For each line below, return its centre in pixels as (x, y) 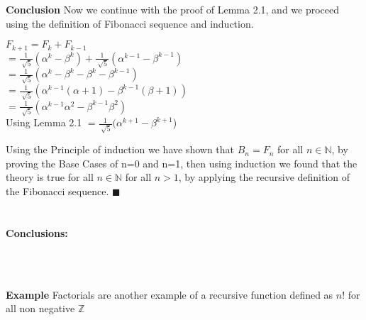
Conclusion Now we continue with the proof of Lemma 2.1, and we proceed (173, 9)
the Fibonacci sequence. (57, 191)
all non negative (40, 308)
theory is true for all (50, 177)
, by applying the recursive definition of (264, 177)
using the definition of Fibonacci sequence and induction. (130, 23)
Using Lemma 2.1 (44, 122)
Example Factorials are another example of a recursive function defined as (170, 294)
